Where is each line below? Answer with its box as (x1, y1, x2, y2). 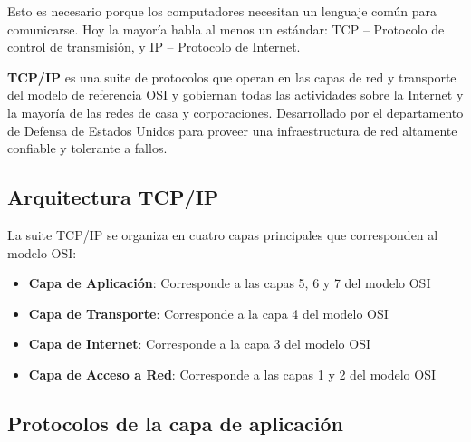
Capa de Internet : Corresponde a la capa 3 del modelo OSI (28, 334, 370, 353)
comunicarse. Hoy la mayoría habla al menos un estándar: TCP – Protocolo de (7, 19, 445, 38)
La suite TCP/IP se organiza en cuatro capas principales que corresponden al (7, 225, 438, 244)
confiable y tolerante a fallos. (7, 139, 168, 158)
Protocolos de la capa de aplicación (7, 408, 343, 437)
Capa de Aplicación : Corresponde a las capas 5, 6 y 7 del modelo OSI (28, 274, 431, 293)
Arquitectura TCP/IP (7, 183, 219, 211)
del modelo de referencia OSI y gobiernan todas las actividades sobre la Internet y (7, 85, 464, 104)
